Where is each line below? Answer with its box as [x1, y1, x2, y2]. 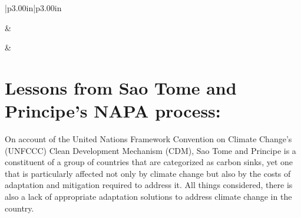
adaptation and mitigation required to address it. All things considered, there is [5, 179, 293, 191]
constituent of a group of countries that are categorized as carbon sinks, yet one [5, 156, 293, 168]
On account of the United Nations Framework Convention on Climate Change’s [5, 133, 292, 145]
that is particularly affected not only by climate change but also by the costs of [5, 167, 291, 179]
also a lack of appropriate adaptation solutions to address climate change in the [5, 190, 292, 203]
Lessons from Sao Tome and [5, 75, 237, 99]
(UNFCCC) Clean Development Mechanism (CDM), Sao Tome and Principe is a [5, 144, 296, 156]
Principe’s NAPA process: [5, 99, 221, 123]
